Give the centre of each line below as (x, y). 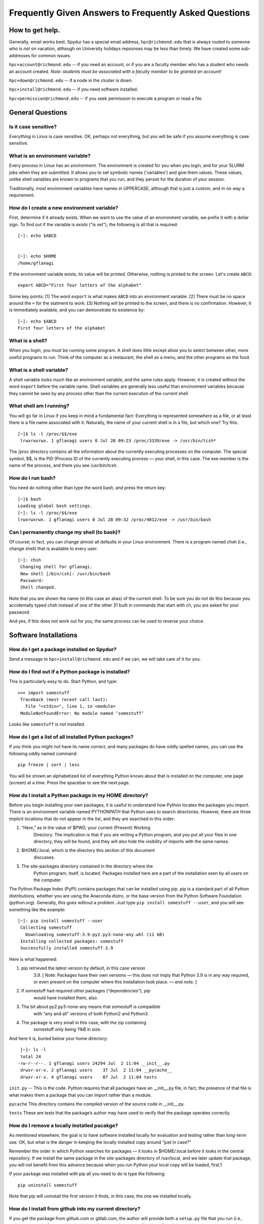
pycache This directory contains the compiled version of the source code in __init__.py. (97, 1104)
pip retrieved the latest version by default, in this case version (83, 968)
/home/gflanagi (36, 263)
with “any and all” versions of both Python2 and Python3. (91, 1013)
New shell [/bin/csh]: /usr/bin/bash (66, 574)
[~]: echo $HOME (37, 256)
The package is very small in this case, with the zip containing (84, 1022)
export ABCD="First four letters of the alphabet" (80, 285)
